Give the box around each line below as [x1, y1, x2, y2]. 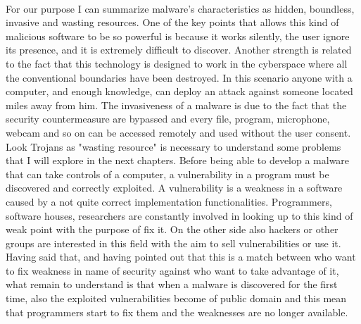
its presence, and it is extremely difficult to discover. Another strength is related [6, 42, 352, 57]
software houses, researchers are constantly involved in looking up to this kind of [6, 208, 353, 223]
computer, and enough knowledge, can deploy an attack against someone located [6, 84, 353, 99]
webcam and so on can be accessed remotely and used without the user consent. [6, 125, 351, 139]
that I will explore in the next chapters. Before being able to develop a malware [6, 153, 350, 168]
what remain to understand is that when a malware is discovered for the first [6, 277, 338, 292]
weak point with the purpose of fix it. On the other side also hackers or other [6, 222, 338, 237]
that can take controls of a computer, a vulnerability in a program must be [6, 166, 329, 181]
